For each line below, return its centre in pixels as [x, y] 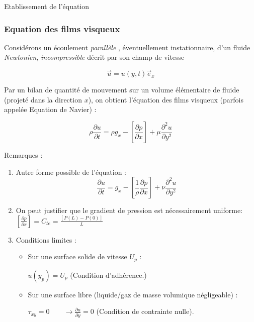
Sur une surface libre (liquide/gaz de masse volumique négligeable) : [133, 294]
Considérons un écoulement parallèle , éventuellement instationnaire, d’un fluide [127, 47]
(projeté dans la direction [43, 99]
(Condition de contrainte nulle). [145, 311]
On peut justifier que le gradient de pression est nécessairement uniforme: [129, 210]
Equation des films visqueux [62, 28]
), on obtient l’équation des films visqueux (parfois [166, 99]
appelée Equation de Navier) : [50, 109]
